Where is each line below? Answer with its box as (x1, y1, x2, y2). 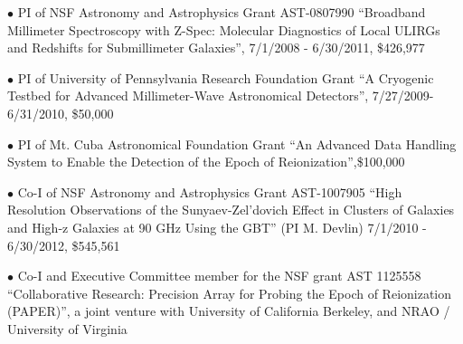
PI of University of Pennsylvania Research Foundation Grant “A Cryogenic (17, 68, 434, 87)
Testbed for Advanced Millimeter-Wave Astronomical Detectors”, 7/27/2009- (7, 86, 434, 105)
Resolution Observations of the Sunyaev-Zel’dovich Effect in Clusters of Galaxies (7, 200, 455, 219)
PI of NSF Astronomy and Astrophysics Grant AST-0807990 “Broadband (17, 3, 426, 21)
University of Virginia (7, 319, 128, 338)
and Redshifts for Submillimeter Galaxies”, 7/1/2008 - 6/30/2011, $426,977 (7, 38, 425, 57)
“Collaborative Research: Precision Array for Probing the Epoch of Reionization (7, 283, 452, 302)
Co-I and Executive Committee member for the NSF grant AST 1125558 (17, 266, 421, 285)
